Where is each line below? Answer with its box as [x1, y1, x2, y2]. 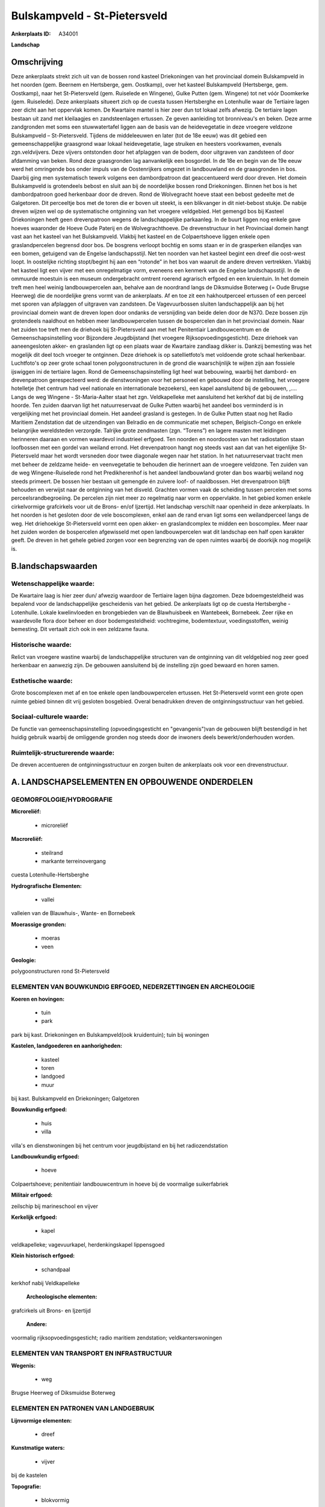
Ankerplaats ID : [11, 30, 51, 37]
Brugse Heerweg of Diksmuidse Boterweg [11, 1389, 116, 1397]
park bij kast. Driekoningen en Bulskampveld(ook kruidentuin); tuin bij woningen [11, 1031, 209, 1038]
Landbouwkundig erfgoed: [11, 1153, 79, 1160]
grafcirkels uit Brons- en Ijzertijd [11, 1307, 91, 1314]
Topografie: [11, 1483, 42, 1490]
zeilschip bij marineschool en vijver [11, 1203, 99, 1210]
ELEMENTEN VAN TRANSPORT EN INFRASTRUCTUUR [11, 1349, 172, 1358]
